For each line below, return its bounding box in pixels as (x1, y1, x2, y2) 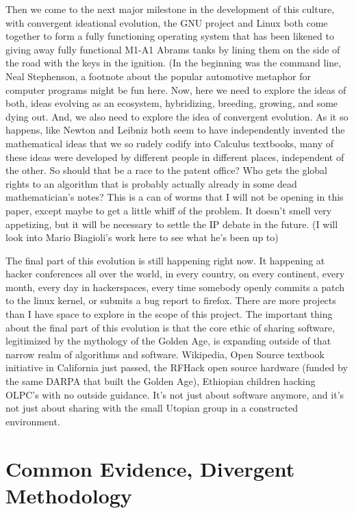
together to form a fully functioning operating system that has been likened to (5, 29, 334, 43)
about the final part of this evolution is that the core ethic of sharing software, (5, 320, 336, 334)
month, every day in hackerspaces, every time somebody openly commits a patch (5, 279, 345, 294)
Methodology (5, 481, 132, 509)
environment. (5, 414, 60, 428)
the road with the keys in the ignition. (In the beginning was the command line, (5, 55, 342, 70)
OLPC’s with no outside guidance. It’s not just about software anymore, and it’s (5, 387, 344, 401)
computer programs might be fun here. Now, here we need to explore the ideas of (5, 82, 346, 97)
